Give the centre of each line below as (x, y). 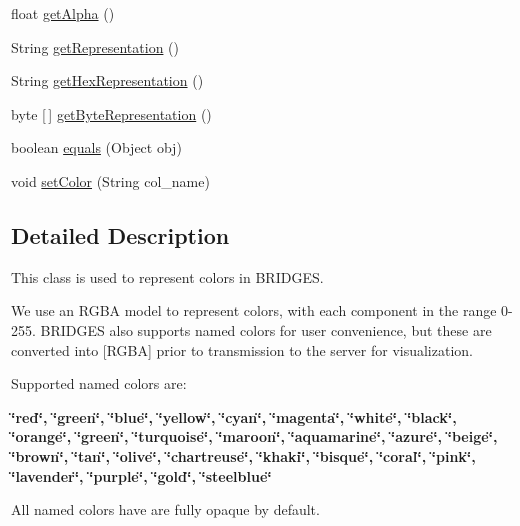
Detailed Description (120, 234)
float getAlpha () (63, 13)
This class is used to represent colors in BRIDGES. (167, 276)
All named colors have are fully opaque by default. (165, 509)
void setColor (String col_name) (110, 180)
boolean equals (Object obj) (96, 147)
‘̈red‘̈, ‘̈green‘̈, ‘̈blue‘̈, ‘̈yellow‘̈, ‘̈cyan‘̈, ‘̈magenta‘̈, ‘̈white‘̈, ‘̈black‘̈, (234, 416)
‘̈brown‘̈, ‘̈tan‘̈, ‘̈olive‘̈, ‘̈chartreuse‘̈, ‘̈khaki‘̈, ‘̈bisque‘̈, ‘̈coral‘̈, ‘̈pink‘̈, (243, 455)
